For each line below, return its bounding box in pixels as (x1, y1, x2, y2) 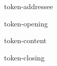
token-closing (4, 52, 45, 62)
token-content (4, 35, 47, 46)
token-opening (4, 18, 48, 28)
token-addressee (4, 1, 53, 11)
